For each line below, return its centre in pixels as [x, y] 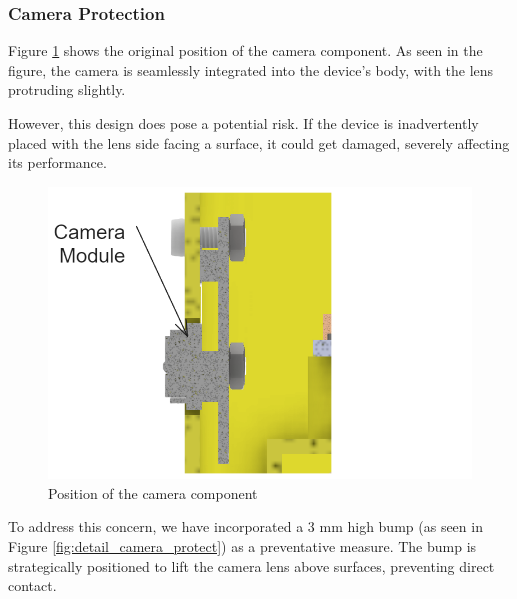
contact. [32, 585]
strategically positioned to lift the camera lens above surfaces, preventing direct [251, 565]
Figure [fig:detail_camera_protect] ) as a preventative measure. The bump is [242, 545]
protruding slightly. [67, 89]
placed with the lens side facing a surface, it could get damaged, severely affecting [259, 142]
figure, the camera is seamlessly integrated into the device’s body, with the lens [251, 69]
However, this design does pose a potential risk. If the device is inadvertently [243, 123]
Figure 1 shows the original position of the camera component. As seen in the [245, 50]
